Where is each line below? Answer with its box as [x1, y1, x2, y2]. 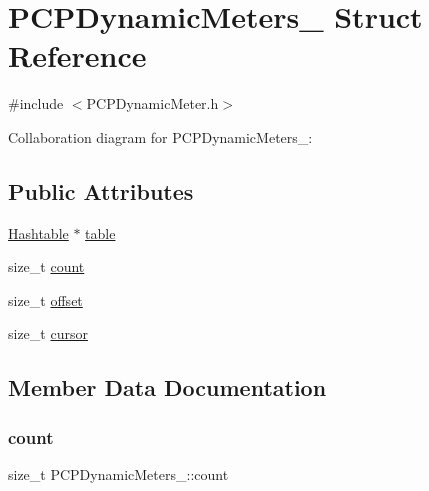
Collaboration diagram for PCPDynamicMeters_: [8, 126, 313, 147]
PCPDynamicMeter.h [86, 93, 219, 114]
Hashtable [8, 222, 69, 243]
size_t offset [8, 289, 83, 310]
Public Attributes [8, 175, 194, 206]
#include [8, 93, 64, 114]
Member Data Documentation [8, 372, 327, 403]
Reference [8, 35, 147, 76]
